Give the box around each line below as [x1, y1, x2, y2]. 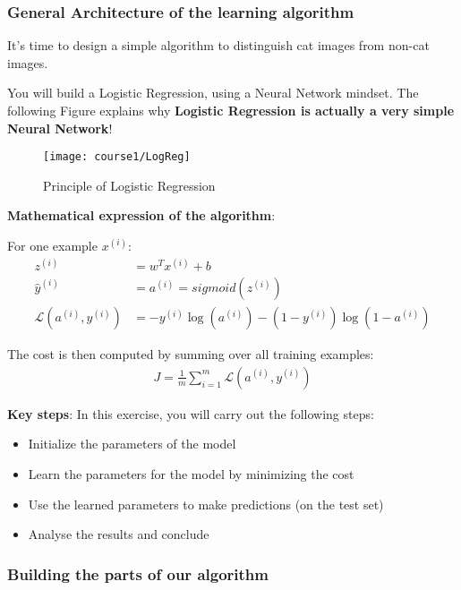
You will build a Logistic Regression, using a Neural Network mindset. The [7, 83, 419, 102]
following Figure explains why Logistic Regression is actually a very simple [7, 101, 455, 119]
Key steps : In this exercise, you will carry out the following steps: [7, 404, 374, 423]
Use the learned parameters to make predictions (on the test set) [28, 494, 384, 513]
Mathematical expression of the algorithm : [7, 206, 276, 225]
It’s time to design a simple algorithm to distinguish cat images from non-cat [7, 36, 430, 55]
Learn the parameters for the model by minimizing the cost [28, 465, 354, 483]
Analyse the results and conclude [28, 525, 209, 543]
